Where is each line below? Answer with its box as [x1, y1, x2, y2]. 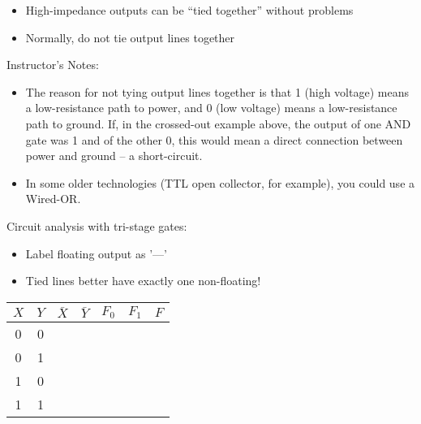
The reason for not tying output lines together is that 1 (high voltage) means [25, 83, 409, 100]
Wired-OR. [25, 190, 81, 207]
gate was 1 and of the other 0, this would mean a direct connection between [25, 131, 403, 148]
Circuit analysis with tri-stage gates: [6, 217, 187, 234]
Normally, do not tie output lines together [25, 28, 235, 45]
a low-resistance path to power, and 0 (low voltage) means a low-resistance [25, 99, 397, 116]
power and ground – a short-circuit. [25, 147, 203, 164]
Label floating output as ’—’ [25, 244, 167, 262]
